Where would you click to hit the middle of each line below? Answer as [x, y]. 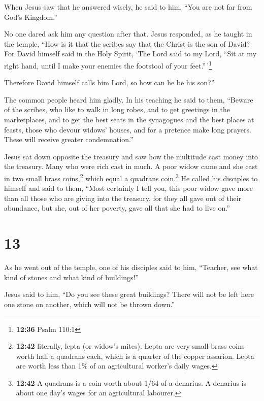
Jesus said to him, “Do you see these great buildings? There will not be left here [129, 294]
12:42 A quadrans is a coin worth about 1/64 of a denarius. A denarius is [131, 382]
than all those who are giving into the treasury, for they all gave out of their [123, 198]
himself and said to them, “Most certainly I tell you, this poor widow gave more [129, 188]
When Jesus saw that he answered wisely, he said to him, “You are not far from [128, 7]
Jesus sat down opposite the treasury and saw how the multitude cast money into [131, 156]
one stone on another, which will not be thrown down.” [90, 304]
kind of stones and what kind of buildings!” [72, 277]
